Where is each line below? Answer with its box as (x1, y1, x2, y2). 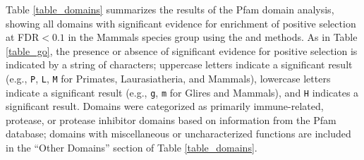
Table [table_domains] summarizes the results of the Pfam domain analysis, (6, 2, 334, 16)
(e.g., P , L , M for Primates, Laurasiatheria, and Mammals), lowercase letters (6, 70, 331, 85)
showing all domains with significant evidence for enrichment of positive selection (6, 16, 356, 30)
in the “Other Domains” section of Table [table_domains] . (6, 140, 257, 155)
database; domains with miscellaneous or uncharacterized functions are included (6, 126, 351, 141)
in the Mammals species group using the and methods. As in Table (68, 30, 358, 44)
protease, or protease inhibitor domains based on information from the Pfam (6, 112, 336, 127)
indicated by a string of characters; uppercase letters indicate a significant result (6, 57, 353, 72)
